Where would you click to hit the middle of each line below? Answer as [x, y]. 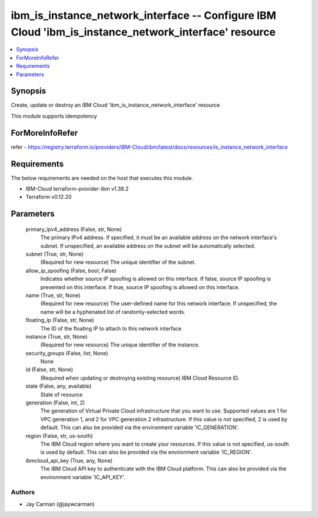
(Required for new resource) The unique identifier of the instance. [120, 345]
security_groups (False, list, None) [67, 353]
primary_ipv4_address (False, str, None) [74, 229]
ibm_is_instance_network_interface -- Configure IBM [144, 15]
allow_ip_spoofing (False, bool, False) [71, 270]
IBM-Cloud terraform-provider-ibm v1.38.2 [77, 189]
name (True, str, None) [53, 295]
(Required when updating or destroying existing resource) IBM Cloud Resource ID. [140, 378]
